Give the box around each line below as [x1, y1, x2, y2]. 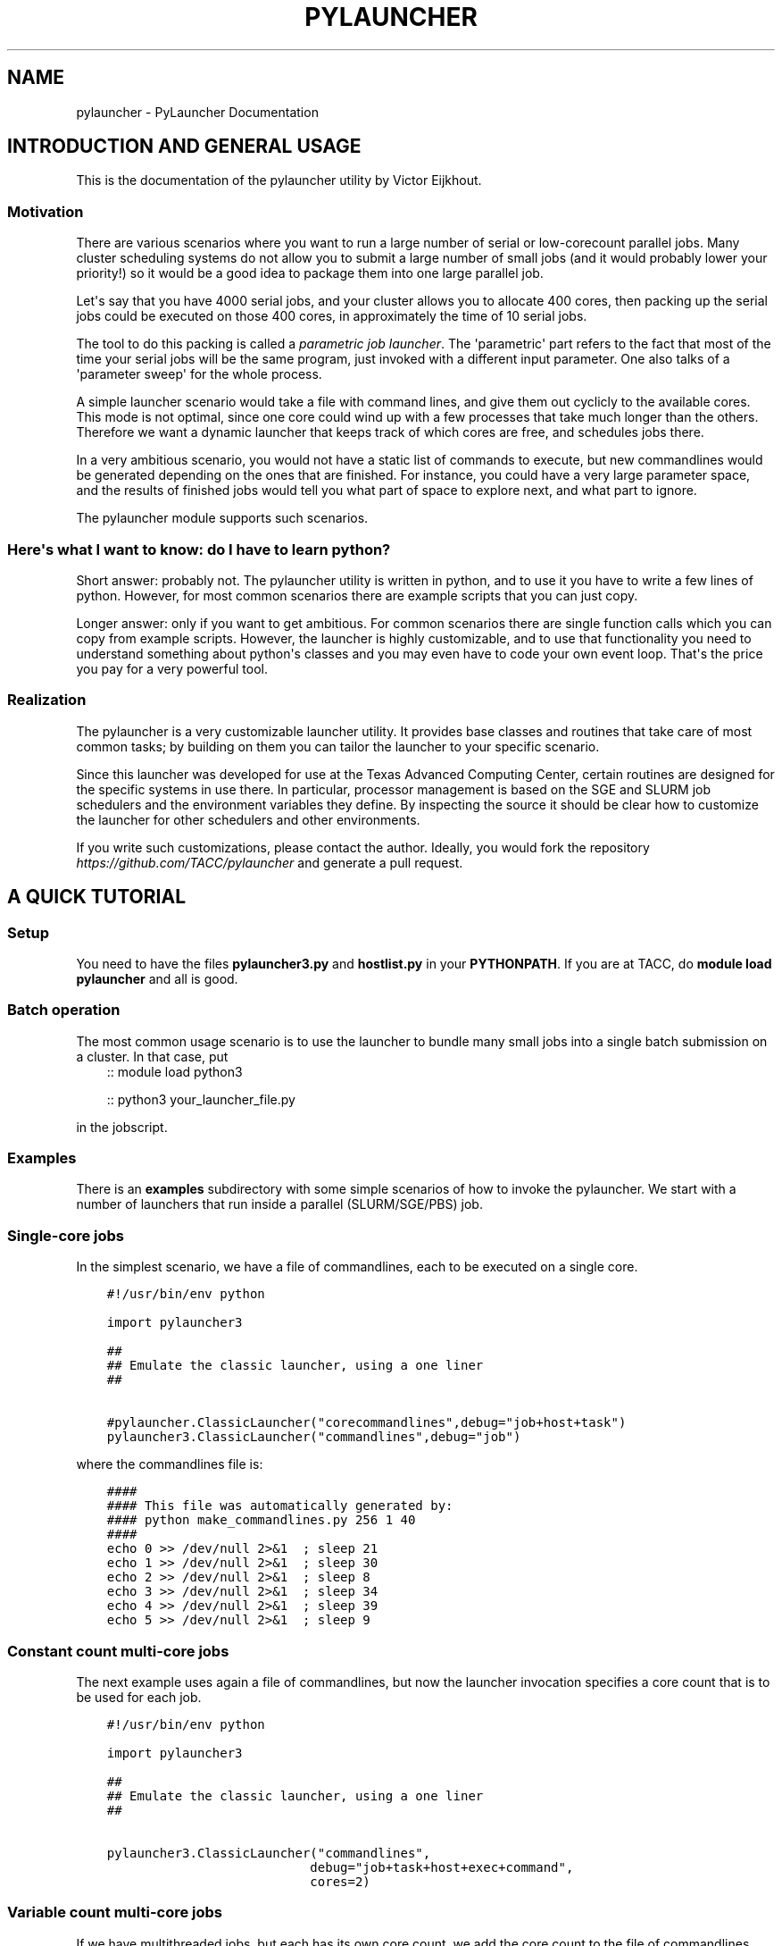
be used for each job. [76, 1689, 202, 1705]
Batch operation [7, 1001, 121, 1019]
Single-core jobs [7, 1226, 124, 1245]
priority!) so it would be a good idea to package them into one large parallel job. [76, 265, 544, 281]
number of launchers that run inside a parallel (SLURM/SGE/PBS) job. [76, 1196, 483, 1212]
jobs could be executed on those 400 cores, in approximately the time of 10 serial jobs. [76, 308, 587, 324]
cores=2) [310, 1874, 370, 1889]
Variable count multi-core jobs [7, 1903, 223, 1922]
